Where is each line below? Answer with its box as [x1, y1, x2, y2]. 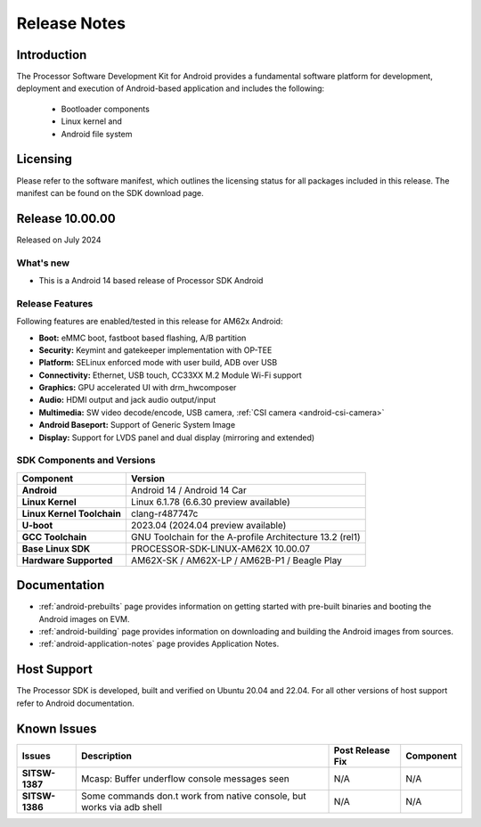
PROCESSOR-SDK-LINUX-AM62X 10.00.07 [130, 542, 311, 554]
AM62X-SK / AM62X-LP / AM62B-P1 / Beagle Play [130, 553, 342, 566]
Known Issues [16, 721, 97, 736]
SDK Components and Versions [16, 454, 156, 467]
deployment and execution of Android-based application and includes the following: [16, 83, 325, 94]
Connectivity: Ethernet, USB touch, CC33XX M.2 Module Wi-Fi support [38, 370, 302, 381]
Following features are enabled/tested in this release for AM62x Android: [16, 316, 283, 327]
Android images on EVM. [38, 613, 130, 624]
